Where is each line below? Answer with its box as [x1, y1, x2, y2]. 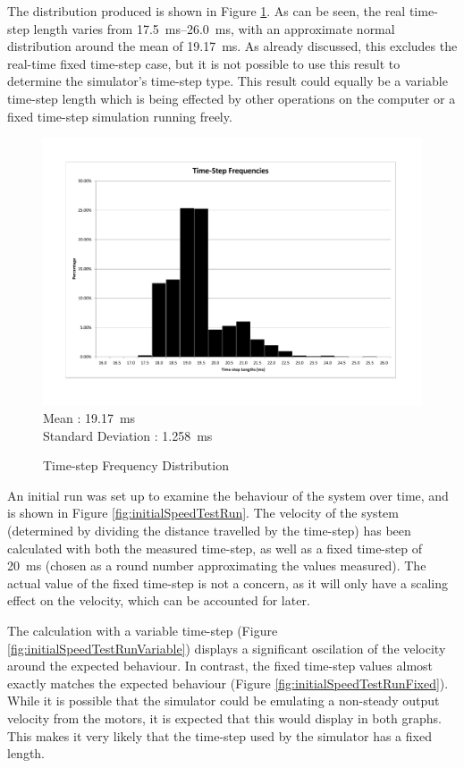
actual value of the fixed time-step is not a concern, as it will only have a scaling [7, 573, 449, 592]
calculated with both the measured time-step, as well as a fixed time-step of [7, 538, 422, 557]
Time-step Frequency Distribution [43, 456, 229, 475]
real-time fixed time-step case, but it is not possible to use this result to [7, 54, 401, 72]
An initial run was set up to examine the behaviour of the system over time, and [7, 485, 449, 504]
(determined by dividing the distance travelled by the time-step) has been [7, 521, 411, 540]
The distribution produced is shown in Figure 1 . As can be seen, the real [7, 2, 406, 20]
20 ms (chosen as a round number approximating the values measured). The [7, 556, 426, 575]
